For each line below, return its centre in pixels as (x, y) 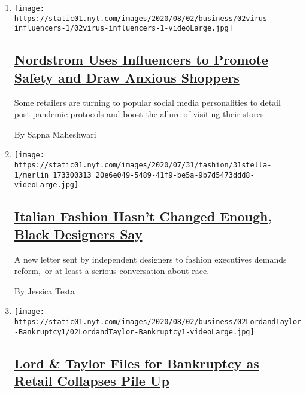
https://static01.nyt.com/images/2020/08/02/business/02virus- (143, 18)
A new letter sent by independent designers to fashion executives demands (150, 259)
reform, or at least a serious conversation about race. (112, 271)
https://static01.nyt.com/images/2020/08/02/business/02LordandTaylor (158, 322)
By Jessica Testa (45, 290)
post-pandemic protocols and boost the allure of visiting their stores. (140, 114)
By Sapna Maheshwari (55, 134)
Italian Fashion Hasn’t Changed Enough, (143, 216)
